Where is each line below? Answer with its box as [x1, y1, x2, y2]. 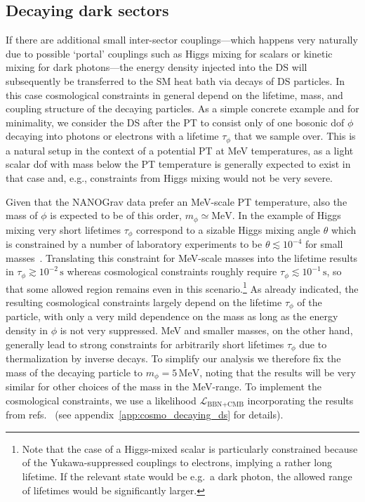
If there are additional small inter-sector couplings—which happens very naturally [6, 32, 358, 47]
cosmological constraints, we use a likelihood [6, 392, 197, 407]
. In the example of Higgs [232, 208, 341, 223]
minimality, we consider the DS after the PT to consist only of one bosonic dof [6, 114, 345, 129]
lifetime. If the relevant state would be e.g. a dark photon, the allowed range [22, 468, 352, 483]
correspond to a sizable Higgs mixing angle [136, 222, 321, 237]
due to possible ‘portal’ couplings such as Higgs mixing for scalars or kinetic [6, 46, 333, 60]
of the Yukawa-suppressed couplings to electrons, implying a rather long [22, 455, 332, 470]
